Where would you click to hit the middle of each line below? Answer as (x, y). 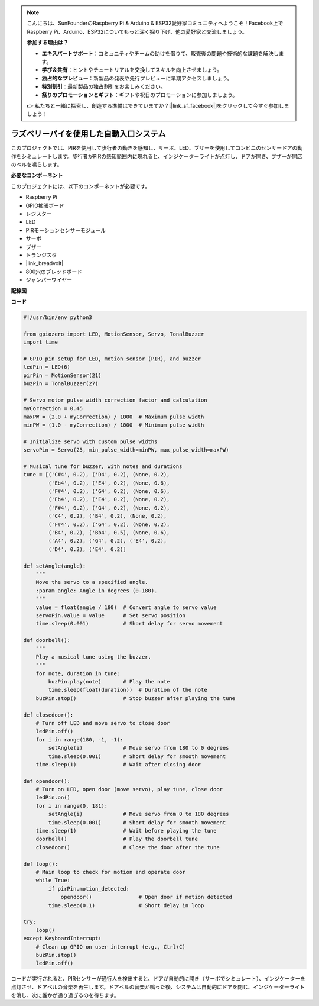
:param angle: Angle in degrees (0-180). (97, 591)
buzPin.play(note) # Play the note (109, 682)
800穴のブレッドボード (54, 272)
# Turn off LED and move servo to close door (103, 723)
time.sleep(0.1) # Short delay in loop (126, 905)
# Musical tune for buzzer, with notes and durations (103, 466)
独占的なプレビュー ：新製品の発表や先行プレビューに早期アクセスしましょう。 (137, 78)
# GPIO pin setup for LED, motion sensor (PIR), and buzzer (112, 359)
